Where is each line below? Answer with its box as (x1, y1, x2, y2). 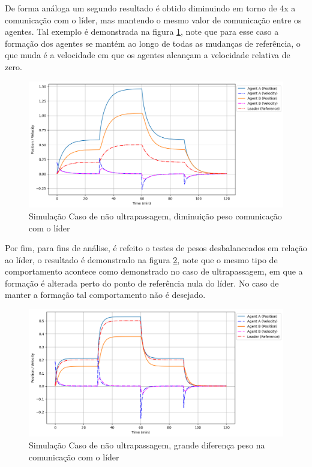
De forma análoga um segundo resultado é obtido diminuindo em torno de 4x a (5, 2, 296, 14)
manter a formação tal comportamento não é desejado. (5, 288, 206, 301)
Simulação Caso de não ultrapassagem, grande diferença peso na (29, 439, 265, 451)
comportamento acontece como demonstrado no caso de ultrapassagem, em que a (5, 265, 303, 278)
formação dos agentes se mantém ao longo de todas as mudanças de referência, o (5, 37, 301, 49)
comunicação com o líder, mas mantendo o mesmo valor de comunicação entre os (5, 13, 302, 26)
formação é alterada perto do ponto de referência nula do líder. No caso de (5, 276, 279, 289)
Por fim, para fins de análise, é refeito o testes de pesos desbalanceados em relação (5, 242, 307, 254)
